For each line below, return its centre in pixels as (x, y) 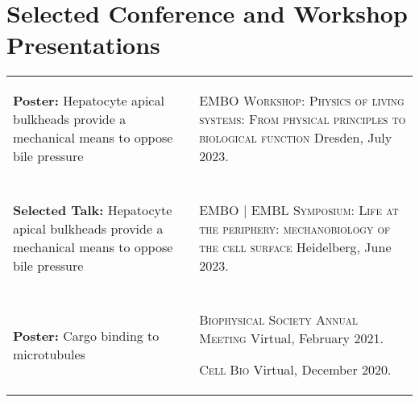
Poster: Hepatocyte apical (89, 101)
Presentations (83, 45)
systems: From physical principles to (303, 119)
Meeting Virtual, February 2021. (291, 338)
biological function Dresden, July (296, 138)
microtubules (49, 354)
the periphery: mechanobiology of (295, 229)
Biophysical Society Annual (278, 320)
